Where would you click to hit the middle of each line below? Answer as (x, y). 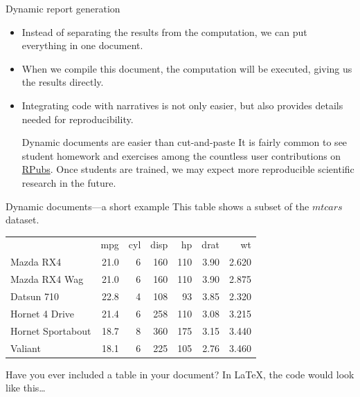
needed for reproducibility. (78, 119)
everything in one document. (82, 45)
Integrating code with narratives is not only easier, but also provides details (182, 105)
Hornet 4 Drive (43, 313)
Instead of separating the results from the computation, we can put (164, 31)
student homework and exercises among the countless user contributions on (181, 155)
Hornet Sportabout (51, 330)
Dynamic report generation (63, 8)
